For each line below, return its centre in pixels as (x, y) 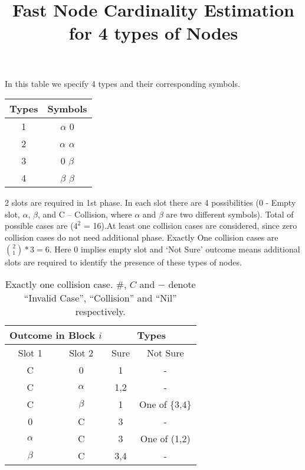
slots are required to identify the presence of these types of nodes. (123, 262)
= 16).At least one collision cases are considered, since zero (190, 226)
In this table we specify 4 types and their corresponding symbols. (122, 83)
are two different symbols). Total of (230, 214)
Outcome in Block (53, 335)
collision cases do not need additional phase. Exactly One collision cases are (142, 237)
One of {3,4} (165, 404)
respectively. (100, 312)
